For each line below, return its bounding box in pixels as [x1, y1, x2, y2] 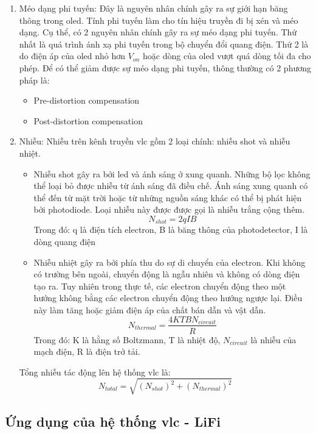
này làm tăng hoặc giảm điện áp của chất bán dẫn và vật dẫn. [33, 303, 266, 316]
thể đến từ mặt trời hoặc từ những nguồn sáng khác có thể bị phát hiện [33, 191, 302, 204]
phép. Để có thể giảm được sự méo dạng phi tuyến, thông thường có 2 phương [19, 61, 311, 74]
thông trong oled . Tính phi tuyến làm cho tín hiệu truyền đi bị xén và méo [19, 13, 298, 26]
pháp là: [19, 73, 50, 86]
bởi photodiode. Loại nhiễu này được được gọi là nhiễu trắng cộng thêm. [33, 203, 305, 216]
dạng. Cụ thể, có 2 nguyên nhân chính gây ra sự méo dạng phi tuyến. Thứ [19, 26, 297, 38]
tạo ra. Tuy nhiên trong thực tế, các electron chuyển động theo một [33, 279, 286, 292]
